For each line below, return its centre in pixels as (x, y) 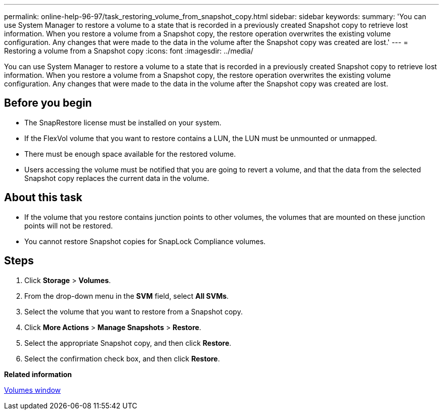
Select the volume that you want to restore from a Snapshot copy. (134, 311)
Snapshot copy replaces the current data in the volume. (117, 178)
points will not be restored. (69, 225)
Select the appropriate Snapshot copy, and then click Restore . (128, 343)
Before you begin (48, 103)
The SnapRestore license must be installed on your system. (123, 122)
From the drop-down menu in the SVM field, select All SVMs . (127, 296)
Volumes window (33, 390)
